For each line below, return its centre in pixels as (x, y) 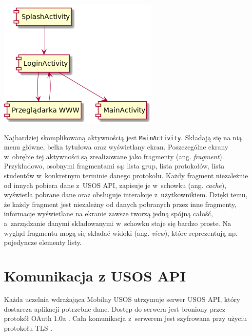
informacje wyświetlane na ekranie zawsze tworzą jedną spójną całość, (108, 214)
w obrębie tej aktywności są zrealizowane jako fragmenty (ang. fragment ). (114, 156)
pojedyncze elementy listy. (43, 242)
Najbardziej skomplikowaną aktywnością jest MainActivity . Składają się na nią (123, 137)
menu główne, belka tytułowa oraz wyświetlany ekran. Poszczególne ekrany (116, 147)
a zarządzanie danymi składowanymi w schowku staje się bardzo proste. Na (118, 223)
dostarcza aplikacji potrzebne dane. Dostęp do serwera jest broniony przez (115, 308)
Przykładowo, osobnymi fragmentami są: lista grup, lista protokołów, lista (114, 166)
